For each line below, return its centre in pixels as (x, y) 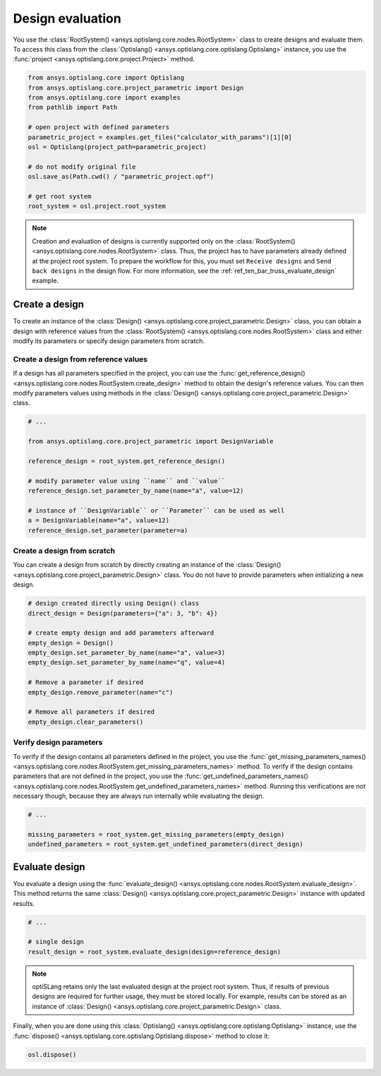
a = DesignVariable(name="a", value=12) (98, 520)
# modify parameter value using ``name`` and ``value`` (127, 481)
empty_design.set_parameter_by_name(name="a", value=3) (127, 653)
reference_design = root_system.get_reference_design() (127, 461)
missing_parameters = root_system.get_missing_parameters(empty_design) (156, 834)
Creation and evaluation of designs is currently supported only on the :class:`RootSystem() (164, 241)
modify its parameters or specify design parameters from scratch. (109, 341)
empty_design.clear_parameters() (86, 722)
